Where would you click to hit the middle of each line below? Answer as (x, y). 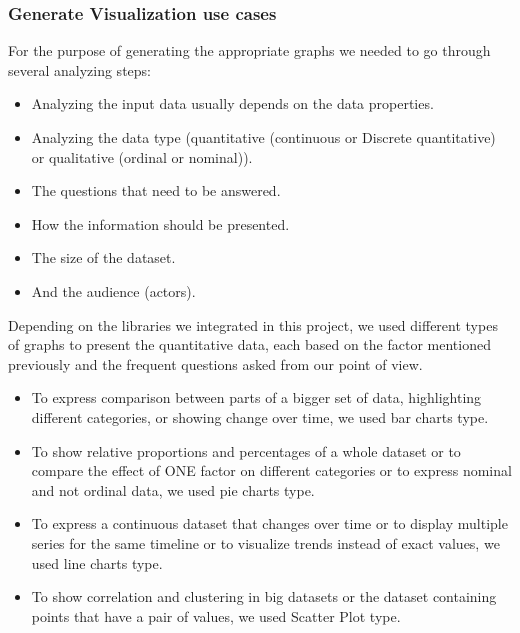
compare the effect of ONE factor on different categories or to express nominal (271, 470)
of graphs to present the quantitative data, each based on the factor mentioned (249, 344)
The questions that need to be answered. (156, 190)
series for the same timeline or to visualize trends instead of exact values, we (265, 542)
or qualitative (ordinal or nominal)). (142, 156)
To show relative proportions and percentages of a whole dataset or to (246, 450)
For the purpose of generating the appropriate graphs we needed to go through (249, 50)
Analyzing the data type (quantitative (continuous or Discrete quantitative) (263, 137)
